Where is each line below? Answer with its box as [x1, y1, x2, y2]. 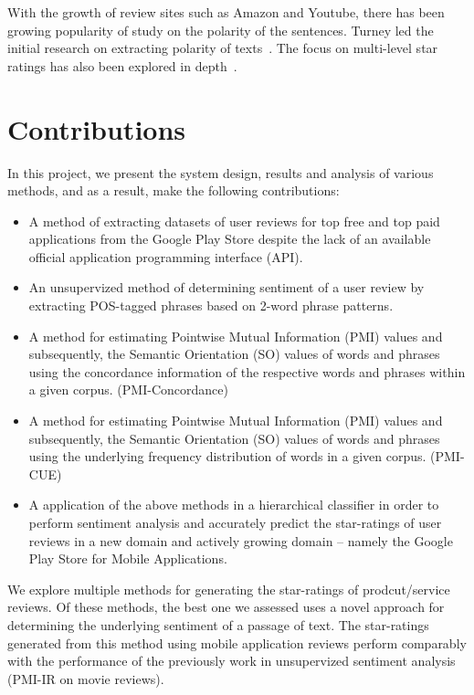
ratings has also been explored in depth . [7, 56, 237, 75]
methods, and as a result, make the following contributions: [7, 181, 340, 200]
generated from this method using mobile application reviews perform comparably [7, 633, 467, 652]
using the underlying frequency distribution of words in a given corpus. [28, 447, 427, 466]
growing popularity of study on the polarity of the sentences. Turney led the [7, 20, 434, 39]
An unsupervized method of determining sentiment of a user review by [28, 278, 425, 297]
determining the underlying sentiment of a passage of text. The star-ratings [7, 615, 429, 634]
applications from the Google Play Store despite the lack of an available [28, 229, 431, 248]
